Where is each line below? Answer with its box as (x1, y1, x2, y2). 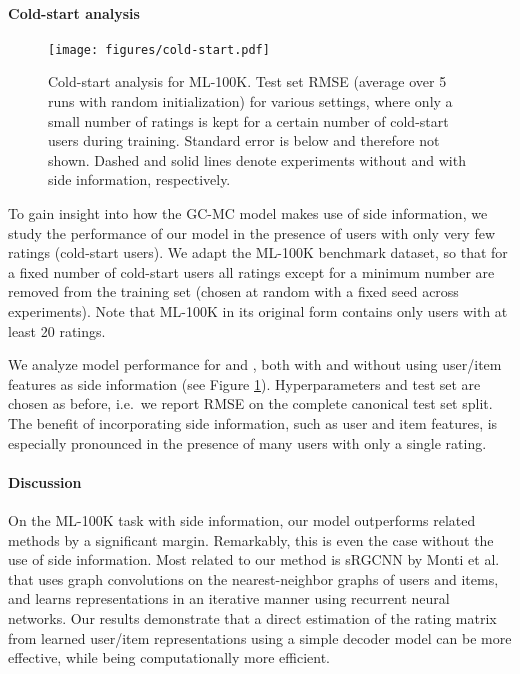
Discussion (8, 471, 82, 492)
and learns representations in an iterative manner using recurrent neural (8, 588, 450, 609)
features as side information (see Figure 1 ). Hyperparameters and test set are (8, 373, 481, 394)
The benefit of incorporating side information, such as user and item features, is (8, 412, 498, 433)
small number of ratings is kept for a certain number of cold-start (48, 110, 449, 131)
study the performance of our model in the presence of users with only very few (8, 222, 496, 243)
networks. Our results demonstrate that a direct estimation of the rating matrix (8, 607, 497, 628)
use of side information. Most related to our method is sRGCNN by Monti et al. (8, 549, 500, 570)
